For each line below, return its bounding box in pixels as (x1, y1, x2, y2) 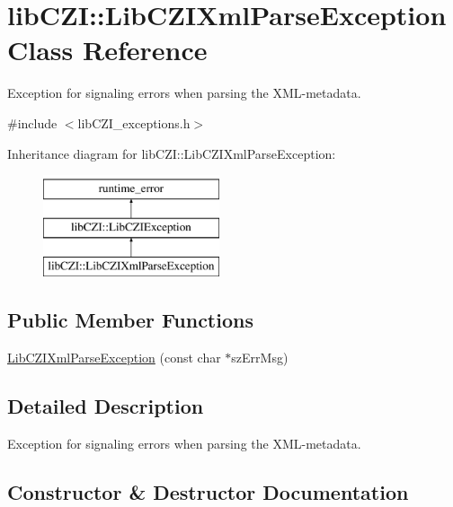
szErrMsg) (231, 348, 289, 367)
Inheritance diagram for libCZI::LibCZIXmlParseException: (7, 144, 336, 162)
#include (7, 113, 58, 132)
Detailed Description (7, 392, 204, 420)
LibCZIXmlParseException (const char (7, 348, 221, 367)
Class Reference (7, 31, 208, 68)
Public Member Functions (7, 306, 253, 334)
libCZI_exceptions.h (77, 113, 191, 132)
